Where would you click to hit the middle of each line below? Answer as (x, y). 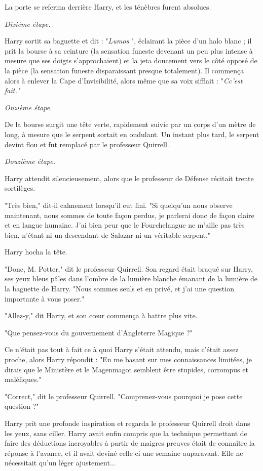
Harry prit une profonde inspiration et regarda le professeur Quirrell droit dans (127, 423)
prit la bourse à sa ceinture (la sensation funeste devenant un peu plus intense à (129, 50)
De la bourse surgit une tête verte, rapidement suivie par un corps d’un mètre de (130, 124)
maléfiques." (23, 379)
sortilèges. (20, 188)
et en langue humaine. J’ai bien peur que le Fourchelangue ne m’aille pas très (125, 225)
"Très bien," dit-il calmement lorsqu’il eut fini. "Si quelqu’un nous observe (119, 205)
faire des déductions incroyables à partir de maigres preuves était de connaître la (130, 443)
